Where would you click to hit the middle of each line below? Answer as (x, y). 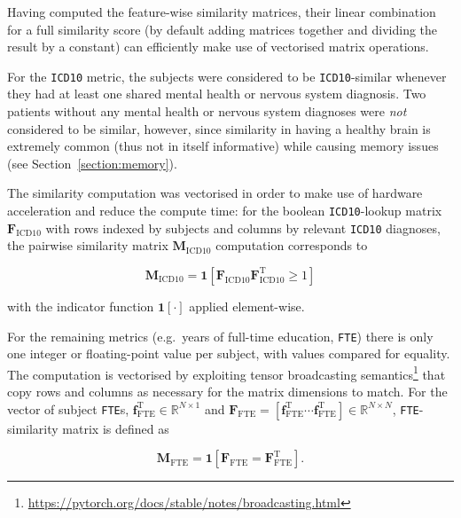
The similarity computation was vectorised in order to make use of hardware (215, 193)
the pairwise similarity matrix (88, 245)
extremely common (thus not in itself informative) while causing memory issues (223, 146)
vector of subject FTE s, (68, 408)
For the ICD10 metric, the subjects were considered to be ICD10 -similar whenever (227, 76)
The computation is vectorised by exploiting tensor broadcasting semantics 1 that (227, 373)
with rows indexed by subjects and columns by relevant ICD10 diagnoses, (243, 228)
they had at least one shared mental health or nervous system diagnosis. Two (217, 94)
